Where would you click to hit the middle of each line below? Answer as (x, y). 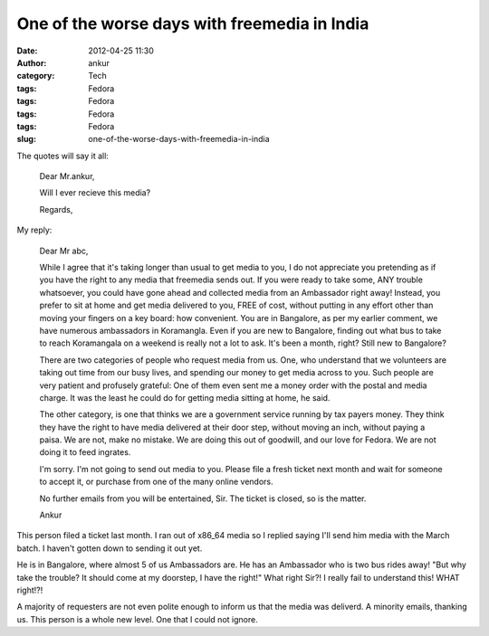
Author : (32, 62)
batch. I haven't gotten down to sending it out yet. (110, 548)
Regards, (56, 209)
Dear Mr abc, (64, 251)
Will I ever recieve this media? (95, 193)
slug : (26, 139)
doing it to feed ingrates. (85, 452)
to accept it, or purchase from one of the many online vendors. (156, 482)
